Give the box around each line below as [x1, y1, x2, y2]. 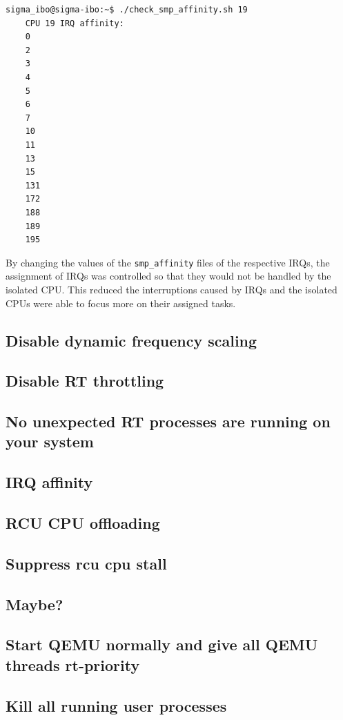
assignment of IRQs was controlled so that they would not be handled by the [6, 269, 331, 283]
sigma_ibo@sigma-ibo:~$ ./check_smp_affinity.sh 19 [6, 5, 248, 14]
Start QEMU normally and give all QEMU [6, 634, 318, 655]
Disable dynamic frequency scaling [6, 329, 257, 351]
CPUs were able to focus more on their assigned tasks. [6, 295, 236, 310]
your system [6, 431, 94, 452]
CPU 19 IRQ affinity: [25, 18, 124, 28]
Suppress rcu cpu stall [6, 552, 167, 574]
